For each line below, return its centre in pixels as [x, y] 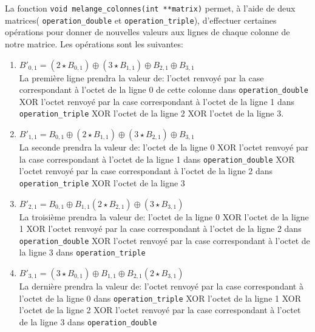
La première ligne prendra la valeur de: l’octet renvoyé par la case [141, 77]
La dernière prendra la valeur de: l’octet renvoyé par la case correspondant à [161, 286]
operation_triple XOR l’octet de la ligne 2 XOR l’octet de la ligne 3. [151, 113]
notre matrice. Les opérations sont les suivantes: [94, 43]
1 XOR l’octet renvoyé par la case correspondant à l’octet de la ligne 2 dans [160, 229]
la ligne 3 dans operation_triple [82, 252]
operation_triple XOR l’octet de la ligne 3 [102, 182]
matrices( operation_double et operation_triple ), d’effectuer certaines [141, 20]
